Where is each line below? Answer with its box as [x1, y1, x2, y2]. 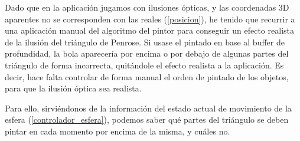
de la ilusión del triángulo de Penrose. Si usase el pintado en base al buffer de [5, 35, 285, 48]
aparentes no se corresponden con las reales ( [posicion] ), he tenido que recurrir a [5, 12, 295, 25]
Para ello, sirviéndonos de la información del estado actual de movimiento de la [5, 101, 292, 114]
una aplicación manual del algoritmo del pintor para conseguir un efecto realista [5, 24, 294, 37]
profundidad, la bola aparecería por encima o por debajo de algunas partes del [5, 47, 289, 60]
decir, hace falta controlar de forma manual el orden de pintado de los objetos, [5, 70, 289, 83]
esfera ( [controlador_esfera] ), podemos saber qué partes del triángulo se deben [5, 113, 289, 126]
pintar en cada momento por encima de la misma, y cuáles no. [5, 124, 230, 137]
